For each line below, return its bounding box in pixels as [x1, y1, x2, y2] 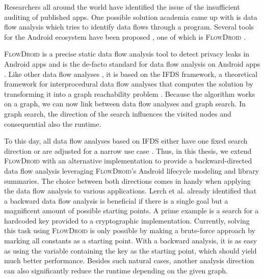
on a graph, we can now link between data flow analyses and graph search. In [4, 98, 246, 109]
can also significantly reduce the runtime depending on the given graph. [4, 265, 228, 275]
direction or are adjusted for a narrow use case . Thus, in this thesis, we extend [4, 145, 252, 156]
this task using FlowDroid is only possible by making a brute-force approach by [4, 225, 255, 236]
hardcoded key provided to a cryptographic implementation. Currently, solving [4, 215, 250, 226]
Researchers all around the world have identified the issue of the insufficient [4, 2, 240, 12]
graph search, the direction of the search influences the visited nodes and [4, 108, 231, 119]
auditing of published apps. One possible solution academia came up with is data [4, 11, 257, 22]
